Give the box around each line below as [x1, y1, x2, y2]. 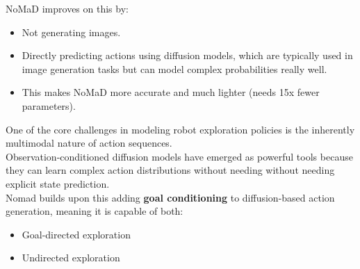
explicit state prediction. [6, 176, 110, 190]
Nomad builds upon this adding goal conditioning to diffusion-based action [6, 190, 335, 204]
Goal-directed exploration [22, 227, 131, 241]
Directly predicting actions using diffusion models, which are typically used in [22, 48, 353, 63]
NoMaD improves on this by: [6, 1, 129, 15]
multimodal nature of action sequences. [6, 136, 172, 150]
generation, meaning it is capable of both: [6, 204, 183, 218]
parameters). [22, 98, 76, 113]
